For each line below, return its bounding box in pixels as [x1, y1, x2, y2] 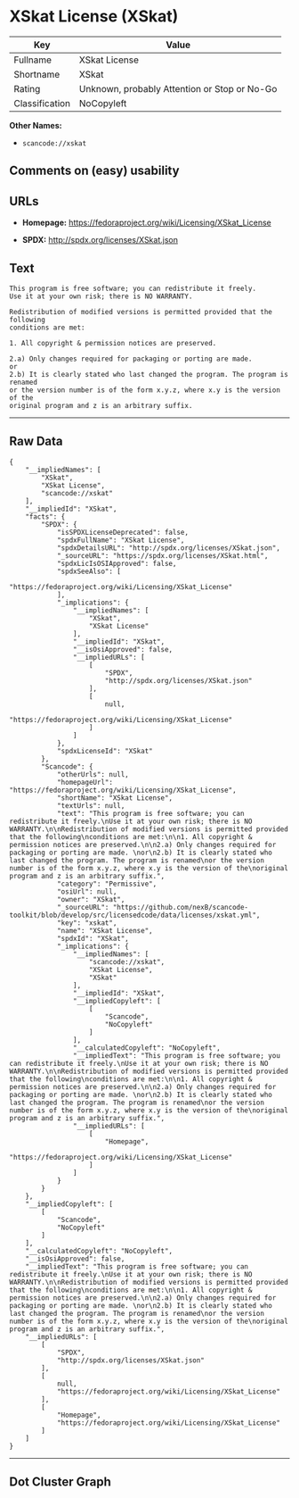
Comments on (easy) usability [9, 163, 180, 179]
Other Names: [9, 120, 62, 130]
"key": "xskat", [56, 918, 117, 928]
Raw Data [9, 434, 64, 449]
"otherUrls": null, [56, 770, 129, 778]
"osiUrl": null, [56, 886, 117, 896]
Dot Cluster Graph [9, 1475, 111, 1490]
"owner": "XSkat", [56, 895, 125, 903]
